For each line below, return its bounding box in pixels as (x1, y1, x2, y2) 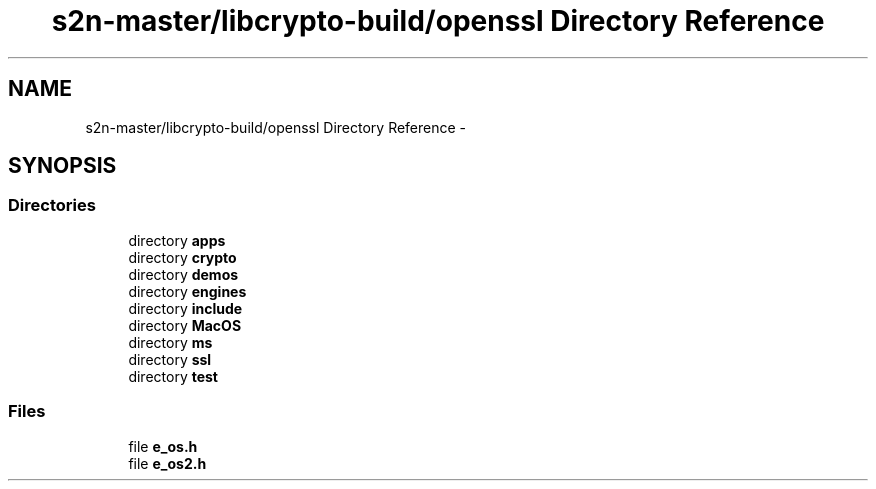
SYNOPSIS (8, 153, 117, 179)
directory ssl (128, 350, 212, 368)
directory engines (128, 282, 247, 300)
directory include (128, 299, 243, 317)
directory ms (128, 333, 213, 351)
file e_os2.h (128, 454, 207, 472)
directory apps (128, 231, 226, 249)
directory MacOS (128, 316, 242, 334)
